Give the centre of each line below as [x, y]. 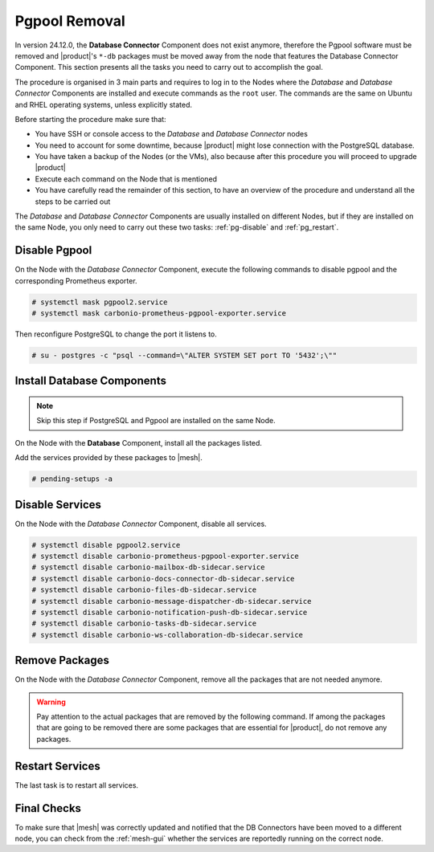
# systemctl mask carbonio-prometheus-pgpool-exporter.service [159, 314]
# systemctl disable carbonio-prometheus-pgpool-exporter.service [165, 556]
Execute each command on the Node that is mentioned [126, 179]
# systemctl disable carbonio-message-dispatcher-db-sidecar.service [172, 601]
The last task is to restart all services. [77, 785]
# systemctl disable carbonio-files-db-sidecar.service [144, 590]
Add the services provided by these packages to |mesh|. [108, 458]
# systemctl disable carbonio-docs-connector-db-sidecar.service [163, 579]
